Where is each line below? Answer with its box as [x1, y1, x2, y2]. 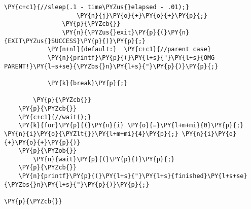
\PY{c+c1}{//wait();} [18, 113, 91, 121]
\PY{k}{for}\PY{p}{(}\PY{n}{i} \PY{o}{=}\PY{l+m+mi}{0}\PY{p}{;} [18, 122, 244, 129]
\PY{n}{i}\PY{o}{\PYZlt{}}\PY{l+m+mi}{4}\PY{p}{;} [4, 130, 178, 137]
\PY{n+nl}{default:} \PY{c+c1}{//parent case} [47, 46, 211, 53]
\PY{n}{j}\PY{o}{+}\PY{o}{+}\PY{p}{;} [77, 12, 207, 19]
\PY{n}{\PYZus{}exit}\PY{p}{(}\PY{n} [62, 28, 190, 36]
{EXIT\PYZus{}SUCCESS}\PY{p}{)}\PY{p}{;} [4, 37, 146, 45]
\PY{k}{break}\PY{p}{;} [47, 79, 128, 87]
